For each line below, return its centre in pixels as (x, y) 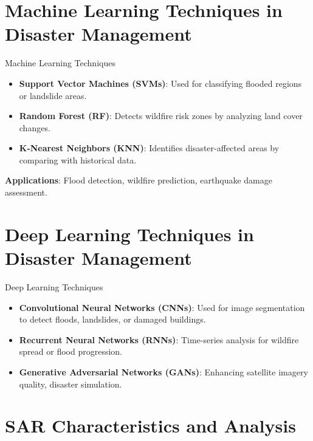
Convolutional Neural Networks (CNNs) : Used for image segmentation (162, 307)
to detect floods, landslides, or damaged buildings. (112, 319)
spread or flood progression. (71, 351)
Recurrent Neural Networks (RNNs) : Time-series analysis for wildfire (159, 339)
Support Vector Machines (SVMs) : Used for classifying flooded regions (160, 83)
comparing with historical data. (78, 159)
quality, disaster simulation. (71, 384)
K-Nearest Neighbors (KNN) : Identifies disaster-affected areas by (149, 148)
